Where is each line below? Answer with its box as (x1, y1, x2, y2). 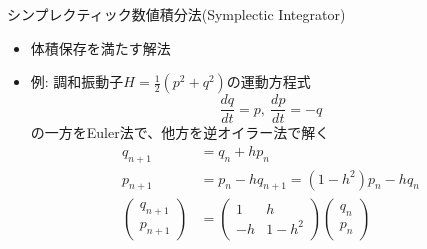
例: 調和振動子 (30, 71, 124, 92)
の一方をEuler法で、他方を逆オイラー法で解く (30, 122, 330, 143)
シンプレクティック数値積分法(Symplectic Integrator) (7, 4, 346, 24)
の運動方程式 (226, 71, 311, 92)
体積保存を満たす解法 (30, 37, 171, 58)
